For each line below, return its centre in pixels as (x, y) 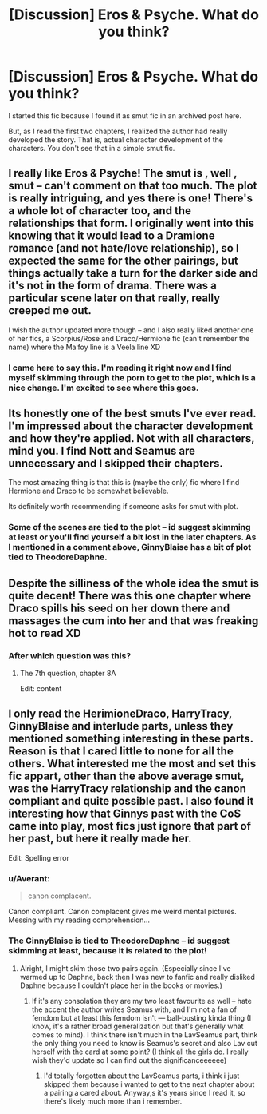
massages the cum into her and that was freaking (133, 621)
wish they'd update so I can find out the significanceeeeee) (129, 1060)
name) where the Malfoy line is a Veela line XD (84, 347)
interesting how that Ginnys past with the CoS (125, 814)
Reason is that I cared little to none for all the (121, 752)
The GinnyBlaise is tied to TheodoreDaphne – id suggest (119, 941)
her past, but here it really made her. (100, 839)
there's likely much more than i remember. (113, 1101)
